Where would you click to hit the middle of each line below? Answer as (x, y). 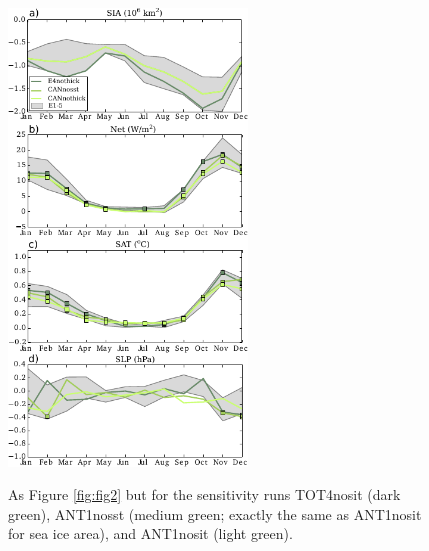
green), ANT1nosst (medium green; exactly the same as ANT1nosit (215, 513)
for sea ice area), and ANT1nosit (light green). (150, 533)
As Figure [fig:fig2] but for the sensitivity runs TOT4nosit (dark (204, 494)
